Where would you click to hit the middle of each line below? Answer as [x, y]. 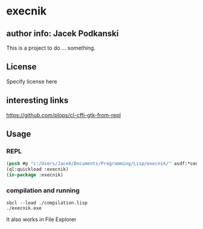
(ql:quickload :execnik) [37, 169]
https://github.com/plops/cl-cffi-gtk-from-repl [63, 115]
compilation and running [43, 190]
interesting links [37, 101]
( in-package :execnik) [35, 175]
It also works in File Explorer [41, 219]
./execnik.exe [24, 208]
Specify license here [32, 81]
